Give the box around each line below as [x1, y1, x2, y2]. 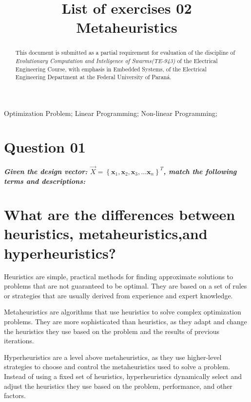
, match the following [163, 166, 237, 176]
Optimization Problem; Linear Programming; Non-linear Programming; [4, 108, 217, 118]
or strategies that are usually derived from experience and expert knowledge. [4, 290, 233, 300]
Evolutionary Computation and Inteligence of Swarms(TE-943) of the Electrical [15, 57, 218, 65]
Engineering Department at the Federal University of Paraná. [15, 73, 172, 81]
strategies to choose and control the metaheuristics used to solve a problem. [4, 361, 230, 372]
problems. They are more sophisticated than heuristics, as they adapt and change [4, 316, 247, 326]
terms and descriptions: [4, 176, 85, 186]
